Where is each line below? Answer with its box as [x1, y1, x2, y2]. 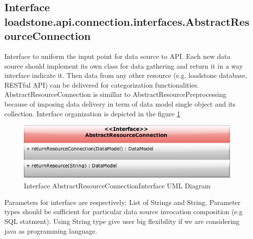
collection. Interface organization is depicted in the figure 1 [4, 108, 180, 118]
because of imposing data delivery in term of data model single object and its [4, 98, 236, 109]
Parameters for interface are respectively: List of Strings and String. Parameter [4, 197, 241, 207]
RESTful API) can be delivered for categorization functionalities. [4, 79, 199, 90]
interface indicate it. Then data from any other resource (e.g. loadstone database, [4, 70, 247, 80]
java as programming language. [4, 225, 97, 236]
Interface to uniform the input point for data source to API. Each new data [4, 51, 231, 61]
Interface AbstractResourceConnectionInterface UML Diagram [24, 181, 211, 191]
